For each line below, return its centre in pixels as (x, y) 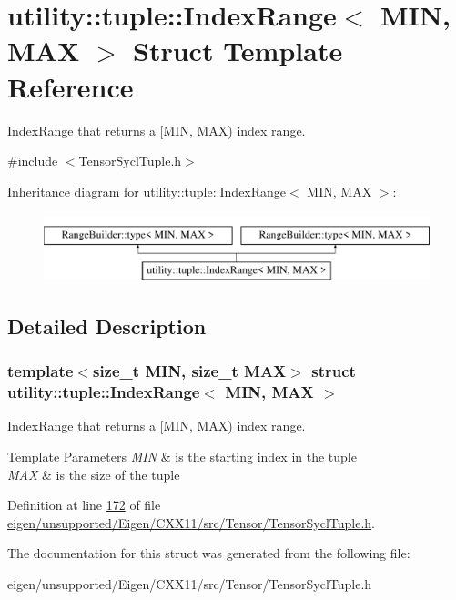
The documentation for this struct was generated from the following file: (209, 553)
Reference (71, 86)
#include (33, 161)
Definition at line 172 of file (84, 505)
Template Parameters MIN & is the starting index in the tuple (182, 456)
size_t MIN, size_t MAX (189, 371)
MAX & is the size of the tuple (94, 474)
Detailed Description (107, 325)
